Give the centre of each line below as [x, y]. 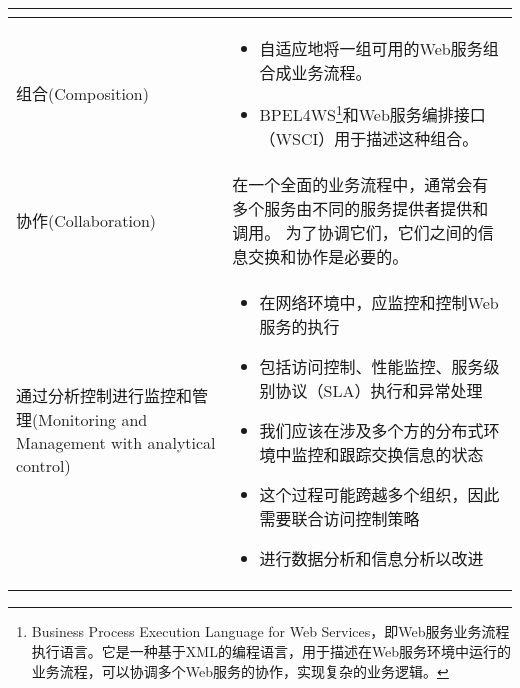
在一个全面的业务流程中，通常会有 [360, 185]
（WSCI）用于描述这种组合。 [369, 139]
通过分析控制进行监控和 [104, 396]
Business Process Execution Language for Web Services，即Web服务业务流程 [270, 631]
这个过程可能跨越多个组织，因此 [379, 495]
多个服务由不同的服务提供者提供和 [360, 209]
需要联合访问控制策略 [339, 519]
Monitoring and [93, 420]
